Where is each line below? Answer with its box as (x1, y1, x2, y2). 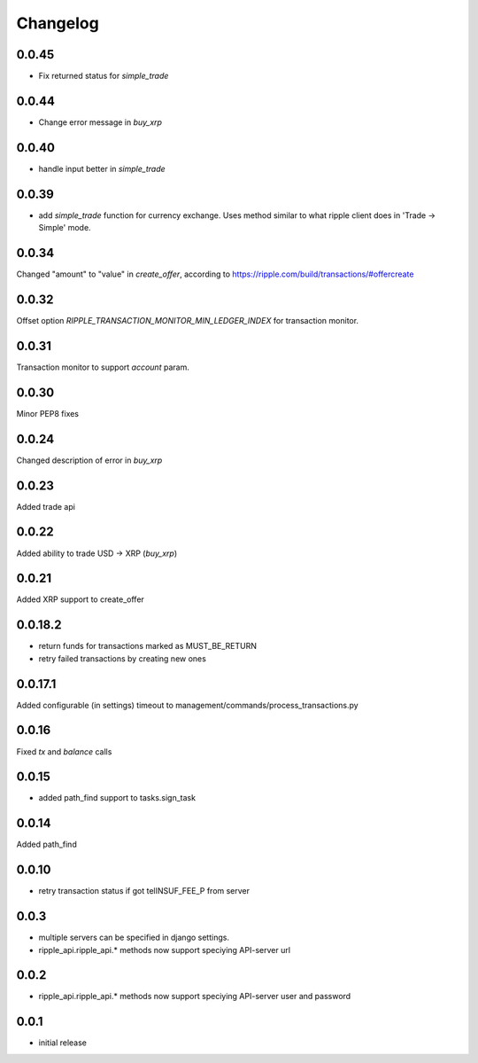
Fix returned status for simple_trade (38, 71, 169, 82)
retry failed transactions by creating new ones (38, 653, 207, 664)
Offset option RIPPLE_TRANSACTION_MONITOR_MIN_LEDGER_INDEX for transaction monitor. (16, 315, 358, 325)
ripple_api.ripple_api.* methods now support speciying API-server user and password (38, 991, 351, 1002)
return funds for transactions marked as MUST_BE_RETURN (38, 641, 257, 652)
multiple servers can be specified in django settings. (38, 932, 230, 943)
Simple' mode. (38, 223, 92, 233)
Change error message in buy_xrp (38, 116, 163, 128)
